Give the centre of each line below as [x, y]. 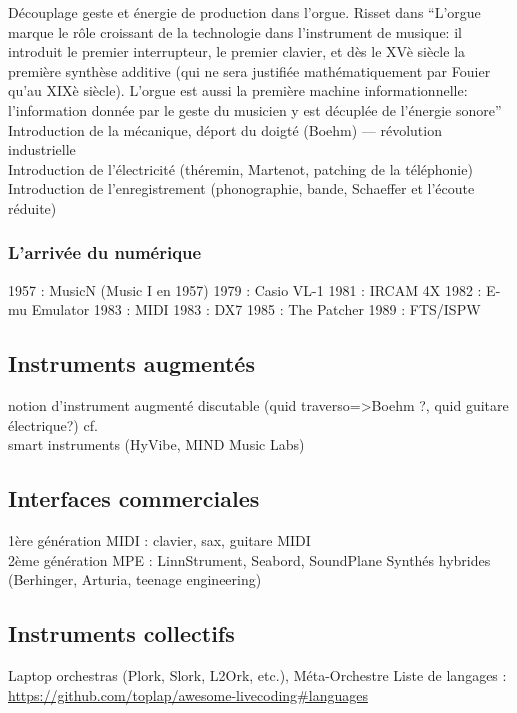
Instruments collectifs [121, 633]
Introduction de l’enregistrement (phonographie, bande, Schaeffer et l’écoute [241, 188]
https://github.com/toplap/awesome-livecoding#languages [188, 694]
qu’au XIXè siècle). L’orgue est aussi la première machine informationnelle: [238, 90]
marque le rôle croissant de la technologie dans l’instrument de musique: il [235, 31]
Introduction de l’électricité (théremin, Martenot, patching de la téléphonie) [240, 168]
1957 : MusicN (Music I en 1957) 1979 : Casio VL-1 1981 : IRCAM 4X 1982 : [245, 289]
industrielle [42, 149]
